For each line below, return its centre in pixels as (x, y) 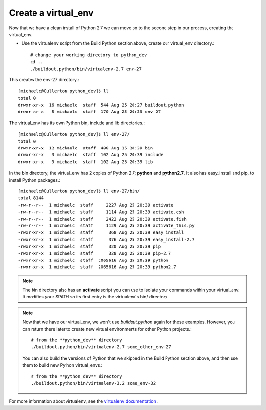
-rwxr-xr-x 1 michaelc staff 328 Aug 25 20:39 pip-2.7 (95, 253)
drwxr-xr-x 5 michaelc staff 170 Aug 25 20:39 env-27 (89, 112)
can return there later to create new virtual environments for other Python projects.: (107, 329)
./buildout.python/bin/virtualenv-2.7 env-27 (86, 69)
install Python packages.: (35, 180)
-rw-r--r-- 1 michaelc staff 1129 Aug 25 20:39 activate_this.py (106, 225)
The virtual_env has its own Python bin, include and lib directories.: (77, 123)
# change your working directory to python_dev (89, 55)
